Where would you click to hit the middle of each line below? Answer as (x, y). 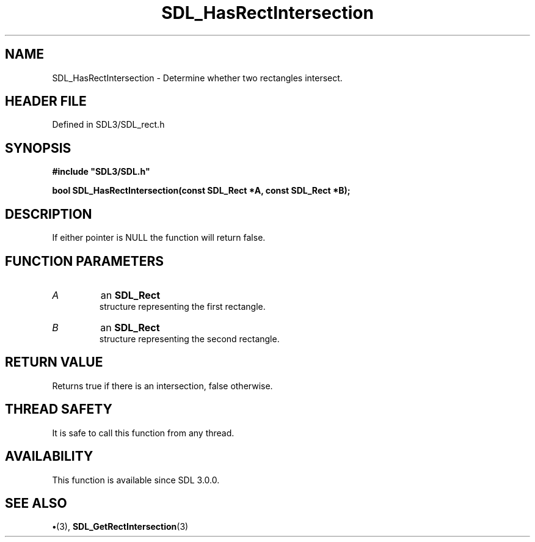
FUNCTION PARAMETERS (84, 261)
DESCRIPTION (49, 214)
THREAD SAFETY (59, 409)
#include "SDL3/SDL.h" (101, 172)
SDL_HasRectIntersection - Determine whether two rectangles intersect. (197, 78)
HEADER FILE (46, 101)
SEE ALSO (36, 503)
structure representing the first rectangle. (182, 306)
